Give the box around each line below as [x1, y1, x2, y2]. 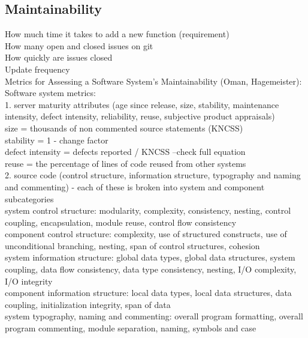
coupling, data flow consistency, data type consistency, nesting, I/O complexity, [5, 263, 297, 276]
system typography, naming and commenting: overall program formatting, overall [5, 310, 303, 322]
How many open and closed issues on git [5, 39, 153, 52]
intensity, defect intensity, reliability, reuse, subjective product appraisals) [5, 110, 275, 122]
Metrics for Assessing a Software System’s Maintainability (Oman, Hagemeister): [5, 74, 302, 87]
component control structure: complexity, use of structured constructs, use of [5, 228, 287, 240]
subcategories [5, 192, 54, 205]
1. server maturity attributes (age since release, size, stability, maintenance [5, 98, 279, 110]
